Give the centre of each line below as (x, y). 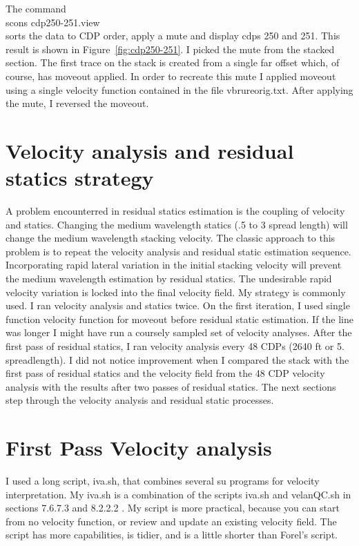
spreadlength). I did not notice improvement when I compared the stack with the (177, 359)
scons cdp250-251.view (53, 22)
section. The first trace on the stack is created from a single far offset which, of (173, 62)
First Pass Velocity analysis (139, 448)
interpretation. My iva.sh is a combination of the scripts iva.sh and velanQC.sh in (178, 494)
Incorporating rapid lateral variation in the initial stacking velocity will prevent (174, 265)
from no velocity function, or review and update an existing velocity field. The (171, 521)
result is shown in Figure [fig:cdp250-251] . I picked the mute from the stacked (170, 49)
